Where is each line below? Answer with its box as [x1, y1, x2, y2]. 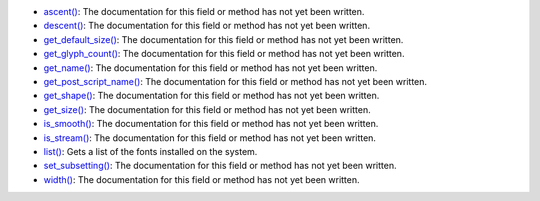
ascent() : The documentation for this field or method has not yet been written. [43, 6, 365, 17]
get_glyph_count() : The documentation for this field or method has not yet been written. [43, 48, 405, 60]
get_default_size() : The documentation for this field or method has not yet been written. [43, 33, 404, 45]
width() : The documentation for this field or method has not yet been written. [43, 173, 360, 185]
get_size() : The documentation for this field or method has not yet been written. [43, 103, 371, 115]
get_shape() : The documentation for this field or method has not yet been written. [43, 90, 380, 102]
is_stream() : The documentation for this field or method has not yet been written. [43, 131, 377, 144]
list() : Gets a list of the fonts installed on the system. [43, 145, 258, 157]
